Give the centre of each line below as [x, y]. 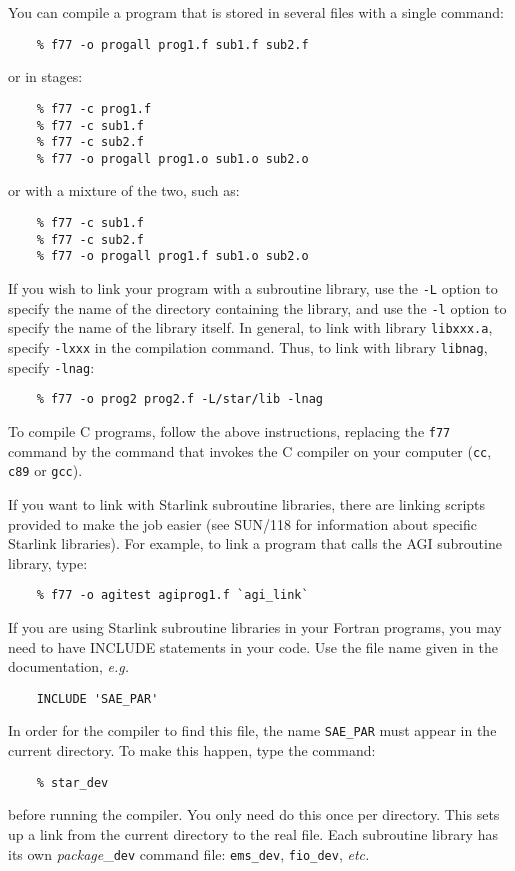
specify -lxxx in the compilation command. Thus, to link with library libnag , [248, 347]
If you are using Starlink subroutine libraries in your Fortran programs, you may [255, 626]
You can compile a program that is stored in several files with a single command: [256, 12]
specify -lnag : [51, 366]
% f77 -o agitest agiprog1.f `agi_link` [172, 595]
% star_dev [72, 782]
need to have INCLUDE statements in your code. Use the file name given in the [253, 646]
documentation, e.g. [69, 666]
